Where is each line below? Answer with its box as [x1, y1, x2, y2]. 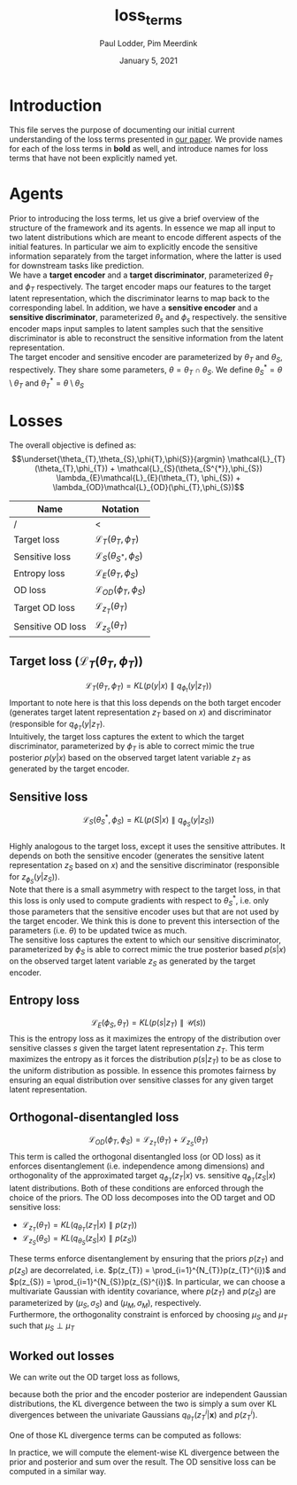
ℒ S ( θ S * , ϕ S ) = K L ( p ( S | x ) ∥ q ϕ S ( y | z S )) [82, 813, 215, 828]
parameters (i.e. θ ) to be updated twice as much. [9, 926, 187, 936]
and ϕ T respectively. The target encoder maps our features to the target [9, 281, 271, 293]
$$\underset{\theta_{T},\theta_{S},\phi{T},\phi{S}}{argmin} [11, 454, 226, 465]
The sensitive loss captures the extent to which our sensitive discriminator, [9, 934, 281, 945]
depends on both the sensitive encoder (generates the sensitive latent [9, 850, 265, 861]
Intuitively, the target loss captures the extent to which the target [9, 731, 245, 741]
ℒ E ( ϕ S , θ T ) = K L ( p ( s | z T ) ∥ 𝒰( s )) [91, 1017, 206, 1029]
